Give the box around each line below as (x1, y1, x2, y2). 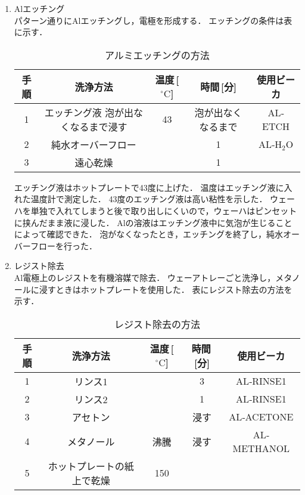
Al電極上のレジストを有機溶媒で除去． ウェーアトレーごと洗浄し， (14, 271, 276, 283)
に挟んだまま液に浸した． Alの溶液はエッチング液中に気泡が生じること (14, 216, 292, 228)
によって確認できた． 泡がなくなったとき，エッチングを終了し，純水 (14, 228, 283, 240)
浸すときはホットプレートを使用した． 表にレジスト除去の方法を (39, 283, 292, 295)
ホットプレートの (48, 459, 125, 473)
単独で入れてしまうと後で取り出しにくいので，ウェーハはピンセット (30, 204, 297, 216)
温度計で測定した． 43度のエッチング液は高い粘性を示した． (30, 193, 267, 205)
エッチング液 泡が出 (44, 105, 134, 119)
